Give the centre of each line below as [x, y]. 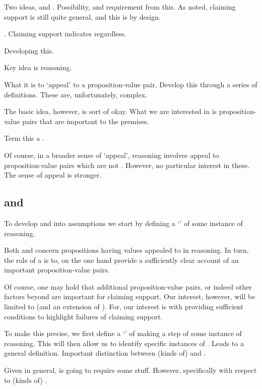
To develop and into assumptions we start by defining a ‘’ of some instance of [123, 223]
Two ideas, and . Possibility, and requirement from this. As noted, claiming [120, 7]
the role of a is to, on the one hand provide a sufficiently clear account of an [121, 260]
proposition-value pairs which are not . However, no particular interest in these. [127, 165]
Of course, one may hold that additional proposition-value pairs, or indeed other [128, 286]
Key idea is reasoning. [38, 67]
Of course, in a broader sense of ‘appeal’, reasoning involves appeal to [112, 155]
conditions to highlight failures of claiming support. [83, 316]
